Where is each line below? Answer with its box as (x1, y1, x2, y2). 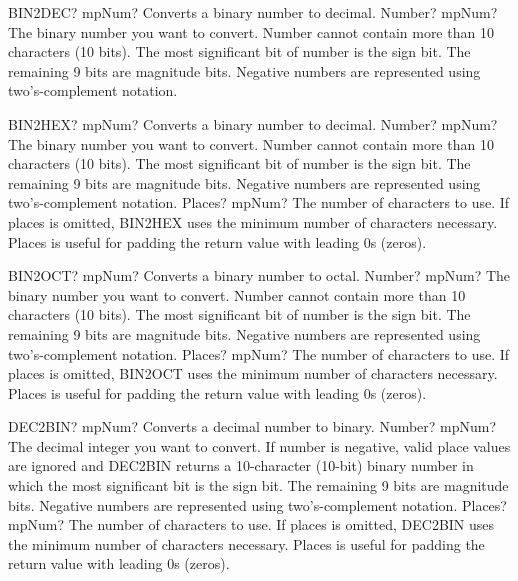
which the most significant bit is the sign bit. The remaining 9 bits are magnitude (8, 475, 509, 496)
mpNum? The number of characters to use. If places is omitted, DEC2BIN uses (8, 514, 495, 535)
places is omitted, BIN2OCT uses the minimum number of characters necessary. (8, 363, 498, 384)
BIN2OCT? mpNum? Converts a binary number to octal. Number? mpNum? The (8, 265, 511, 286)
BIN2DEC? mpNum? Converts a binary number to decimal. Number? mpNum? (8, 2, 498, 22)
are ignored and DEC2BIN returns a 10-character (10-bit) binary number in (8, 455, 474, 476)
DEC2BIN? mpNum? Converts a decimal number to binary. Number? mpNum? (8, 416, 497, 437)
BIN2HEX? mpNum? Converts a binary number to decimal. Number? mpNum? (8, 113, 498, 134)
